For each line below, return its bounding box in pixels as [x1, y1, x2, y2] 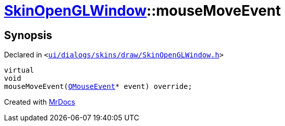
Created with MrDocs [4, 98, 76, 107]
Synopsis [4, 28, 52, 42]
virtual [4, 66, 34, 75]
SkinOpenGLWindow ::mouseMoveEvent [4, 2, 281, 19]
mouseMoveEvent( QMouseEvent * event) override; [4, 82, 192, 91]
